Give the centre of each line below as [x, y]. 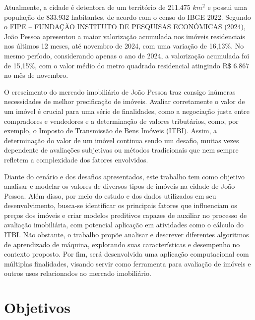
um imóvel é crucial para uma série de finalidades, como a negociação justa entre [127, 111]
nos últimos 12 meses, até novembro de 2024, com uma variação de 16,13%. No [124, 46]
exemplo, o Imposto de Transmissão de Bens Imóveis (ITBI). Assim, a [111, 131]
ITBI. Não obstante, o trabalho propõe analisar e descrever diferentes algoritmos [127, 235]
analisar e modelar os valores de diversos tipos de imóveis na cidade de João [120, 186]
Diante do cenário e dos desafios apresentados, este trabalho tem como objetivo [124, 176]
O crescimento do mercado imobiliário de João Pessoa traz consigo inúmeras [120, 91]
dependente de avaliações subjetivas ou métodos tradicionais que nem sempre [121, 150]
